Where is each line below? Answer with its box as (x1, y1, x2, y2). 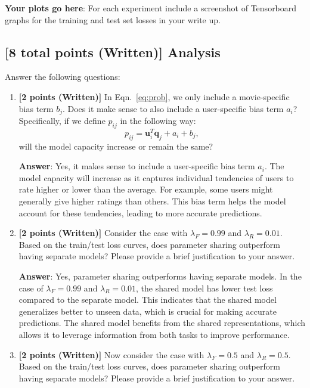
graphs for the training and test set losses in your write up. (5, 13, 221, 26)
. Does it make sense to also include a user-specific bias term (62, 102, 284, 114)
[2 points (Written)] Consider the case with (18, 226, 188, 239)
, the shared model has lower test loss (136, 281, 273, 294)
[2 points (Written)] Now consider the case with (18, 348, 204, 361)
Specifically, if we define (18, 114, 106, 127)
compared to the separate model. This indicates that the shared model (18, 293, 277, 306)
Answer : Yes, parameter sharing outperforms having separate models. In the (18, 270, 302, 283)
